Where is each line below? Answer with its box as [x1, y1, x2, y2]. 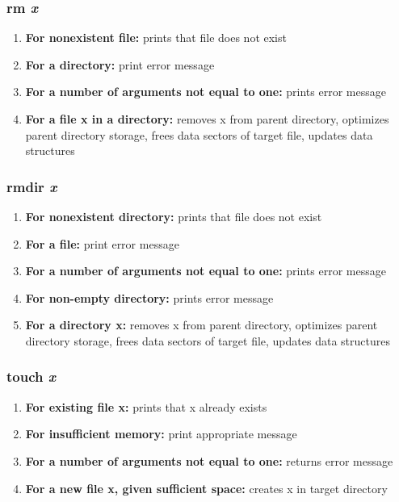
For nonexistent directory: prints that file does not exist [25, 208, 322, 224]
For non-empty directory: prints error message [25, 289, 274, 306]
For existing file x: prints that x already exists [25, 398, 267, 415]
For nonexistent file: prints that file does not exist [25, 29, 287, 46]
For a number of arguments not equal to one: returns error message [25, 452, 393, 469]
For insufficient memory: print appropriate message [25, 425, 297, 442]
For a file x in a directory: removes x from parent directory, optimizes [25, 111, 389, 127]
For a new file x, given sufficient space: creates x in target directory [25, 479, 388, 496]
